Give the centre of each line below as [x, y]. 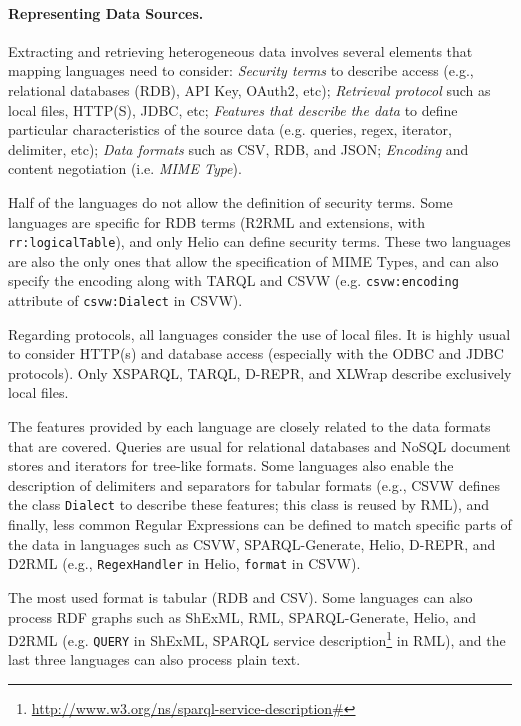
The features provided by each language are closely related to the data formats [249, 426]
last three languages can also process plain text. [154, 659]
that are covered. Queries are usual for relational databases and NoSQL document [259, 445]
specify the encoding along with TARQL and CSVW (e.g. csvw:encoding [233, 280]
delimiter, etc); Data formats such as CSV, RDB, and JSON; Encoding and [238, 148]
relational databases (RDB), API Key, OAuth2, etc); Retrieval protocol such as [249, 89]
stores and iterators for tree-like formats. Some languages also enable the [231, 465]
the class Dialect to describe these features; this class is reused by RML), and [249, 504]
